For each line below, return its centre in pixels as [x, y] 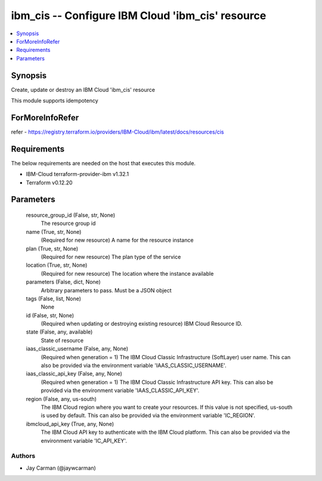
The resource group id [68, 223]
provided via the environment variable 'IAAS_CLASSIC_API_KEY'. [120, 390]
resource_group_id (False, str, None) [71, 215]
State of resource [62, 340]
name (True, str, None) [54, 232]
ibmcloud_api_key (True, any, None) [70, 424]
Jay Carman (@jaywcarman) [61, 468]
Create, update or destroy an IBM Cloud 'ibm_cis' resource [83, 90]
